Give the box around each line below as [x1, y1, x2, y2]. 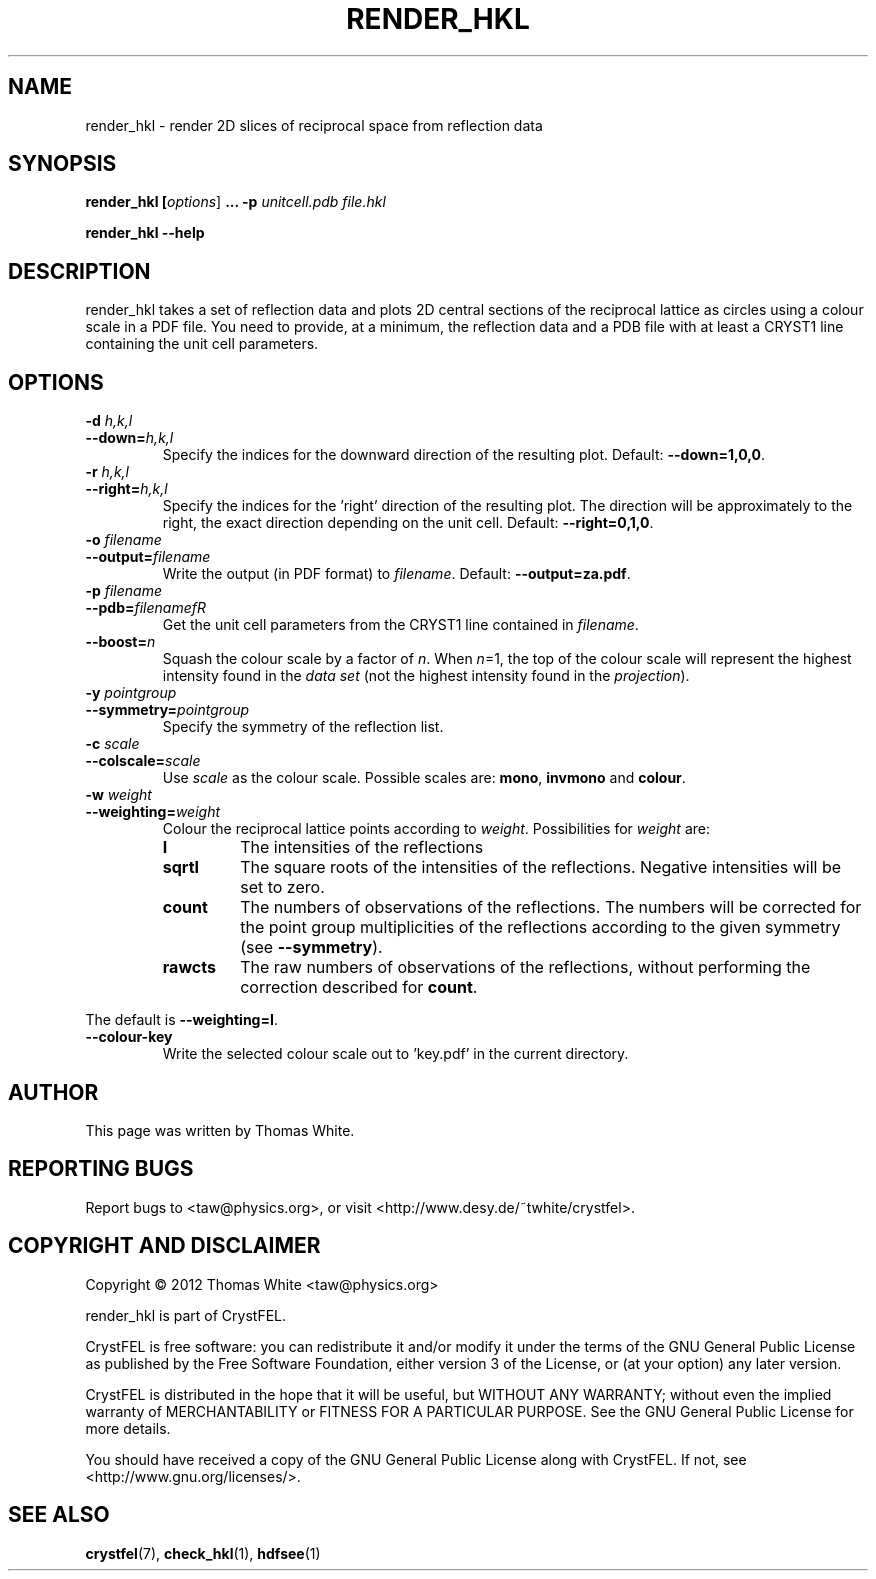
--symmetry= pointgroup [85, 701, 250, 719]
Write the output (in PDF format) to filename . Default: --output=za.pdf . [162, 565, 631, 583]
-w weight [85, 786, 152, 804]
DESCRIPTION [8, 258, 151, 284]
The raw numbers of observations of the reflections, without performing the [240, 957, 811, 978]
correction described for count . [240, 977, 478, 998]
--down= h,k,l [85, 429, 174, 447]
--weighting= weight [85, 803, 221, 821]
